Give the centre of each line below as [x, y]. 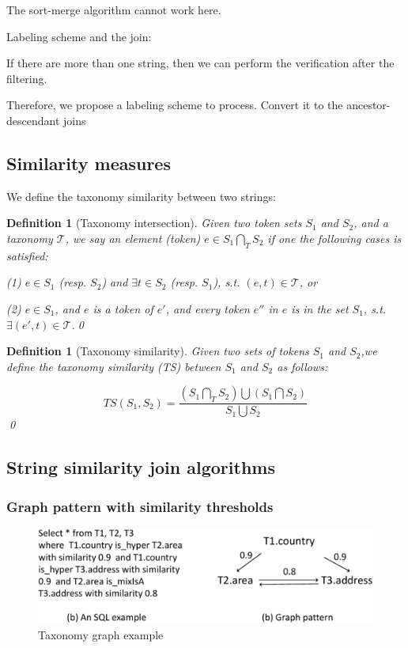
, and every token [208, 308]
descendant [33, 120]
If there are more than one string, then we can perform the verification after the [200, 63]
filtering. [27, 78]
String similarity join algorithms [141, 467]
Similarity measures [89, 163]
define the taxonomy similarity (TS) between [114, 366]
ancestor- [368, 105]
